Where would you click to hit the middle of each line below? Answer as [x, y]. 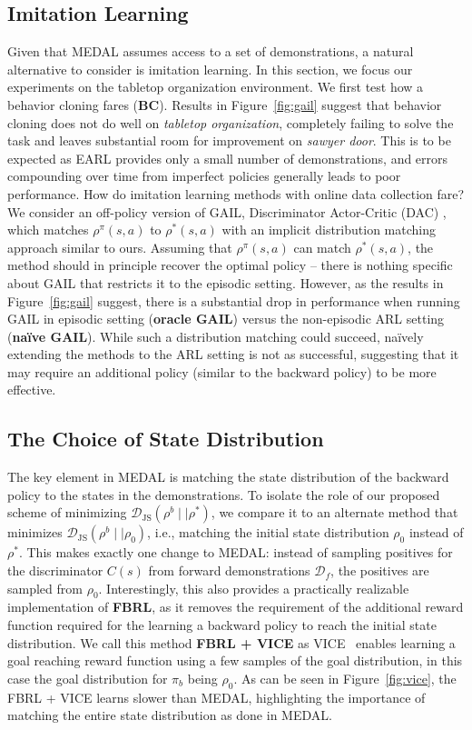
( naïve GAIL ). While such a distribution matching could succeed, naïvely [216, 336]
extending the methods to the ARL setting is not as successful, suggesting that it [233, 354]
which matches [48, 230]
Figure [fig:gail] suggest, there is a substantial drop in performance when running [234, 300]
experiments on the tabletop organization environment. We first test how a [216, 87]
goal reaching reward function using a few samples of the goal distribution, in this [235, 660]
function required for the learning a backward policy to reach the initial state [222, 625]
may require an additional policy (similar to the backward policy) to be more [222, 371]
